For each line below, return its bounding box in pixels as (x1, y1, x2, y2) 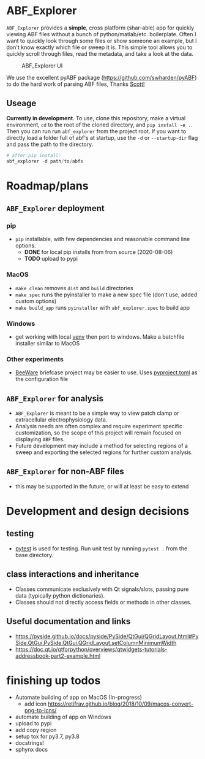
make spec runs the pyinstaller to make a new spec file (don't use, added (15, 291, 198, 298)
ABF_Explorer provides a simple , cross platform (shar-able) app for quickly (6, 24, 195, 31)
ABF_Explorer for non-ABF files (6, 466, 124, 477)
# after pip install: (6, 152, 62, 158)
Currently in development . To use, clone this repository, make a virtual (6, 114, 186, 121)
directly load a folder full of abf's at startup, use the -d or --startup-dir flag (6, 134, 198, 141)
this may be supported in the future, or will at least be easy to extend (15, 482, 189, 490)
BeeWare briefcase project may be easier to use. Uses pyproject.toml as (15, 369, 198, 376)
